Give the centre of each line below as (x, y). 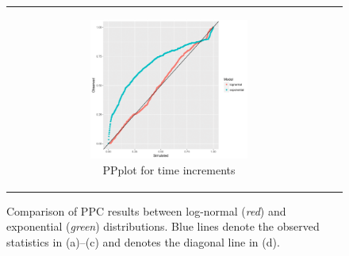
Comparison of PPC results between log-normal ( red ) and (146, 210)
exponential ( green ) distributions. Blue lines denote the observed (163, 226)
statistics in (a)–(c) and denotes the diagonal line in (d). (143, 241)
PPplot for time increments (169, 169)
